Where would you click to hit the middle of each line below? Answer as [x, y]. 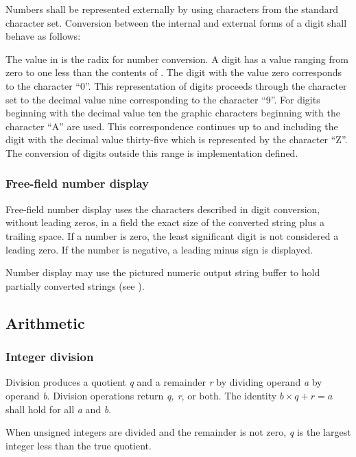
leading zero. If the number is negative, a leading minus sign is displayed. [159, 249]
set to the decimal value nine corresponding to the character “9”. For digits [163, 99]
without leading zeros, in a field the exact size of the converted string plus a [165, 222]
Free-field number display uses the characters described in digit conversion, [163, 209]
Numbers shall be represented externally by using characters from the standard [172, 9]
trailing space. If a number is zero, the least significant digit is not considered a [172, 235]
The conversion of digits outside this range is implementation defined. [152, 152]
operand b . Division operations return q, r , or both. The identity [141, 395]
